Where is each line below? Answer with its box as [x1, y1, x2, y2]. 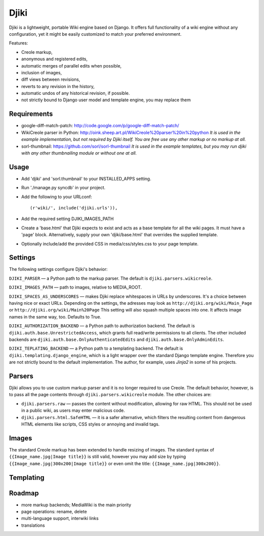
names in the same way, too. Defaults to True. [9, 313, 102, 320]
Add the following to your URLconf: [21, 194, 92, 200]
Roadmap [9, 489, 39, 497]
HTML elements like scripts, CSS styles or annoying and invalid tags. [21, 421, 160, 427]
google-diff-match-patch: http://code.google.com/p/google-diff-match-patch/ [21, 123, 179, 129]
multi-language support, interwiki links [21, 515, 99, 521]
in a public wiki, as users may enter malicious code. [21, 407, 125, 413]
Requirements [9, 110, 53, 118]
